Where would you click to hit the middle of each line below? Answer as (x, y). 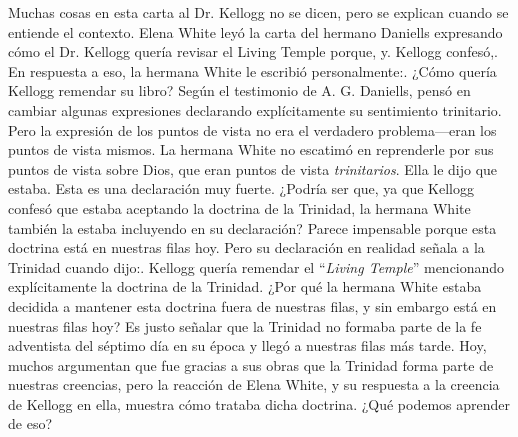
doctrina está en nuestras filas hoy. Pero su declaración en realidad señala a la (246, 247)
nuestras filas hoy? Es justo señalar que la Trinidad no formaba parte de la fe (245, 325)
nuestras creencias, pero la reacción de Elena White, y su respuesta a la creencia (254, 384)
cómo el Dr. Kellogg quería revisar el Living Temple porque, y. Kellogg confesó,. (253, 51)
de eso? (30, 423)
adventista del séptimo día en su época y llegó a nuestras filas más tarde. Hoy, (247, 345)
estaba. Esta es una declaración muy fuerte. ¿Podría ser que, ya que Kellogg (241, 188)
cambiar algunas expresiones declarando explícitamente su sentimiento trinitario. (255, 109)
